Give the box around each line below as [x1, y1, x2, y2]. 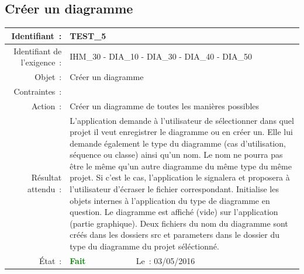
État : [39, 254, 62, 266]
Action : [31, 99, 62, 112]
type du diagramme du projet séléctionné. [70, 240, 219, 252]
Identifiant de [13, 44, 62, 57]
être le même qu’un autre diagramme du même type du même [70, 159, 292, 172]
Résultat [31, 171, 62, 183]
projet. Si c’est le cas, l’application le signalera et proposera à [70, 171, 290, 183]
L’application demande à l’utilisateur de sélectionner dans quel [70, 114, 294, 126]
